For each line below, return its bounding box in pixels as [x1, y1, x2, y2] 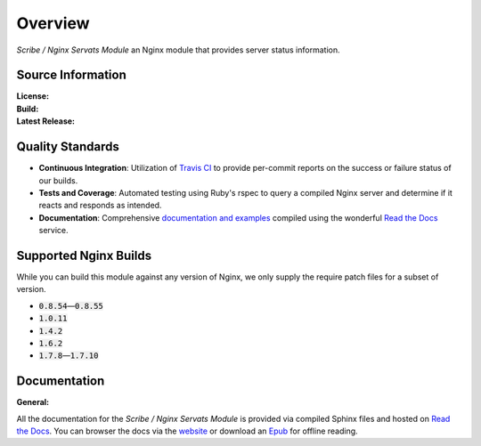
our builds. [38, 174, 78, 186]
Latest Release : [16, 116, 76, 126]
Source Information [16, 68, 126, 83]
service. [38, 225, 69, 236]
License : [16, 91, 49, 101]
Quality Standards [16, 139, 120, 155]
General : [16, 397, 50, 408]
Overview [16, 13, 90, 33]
